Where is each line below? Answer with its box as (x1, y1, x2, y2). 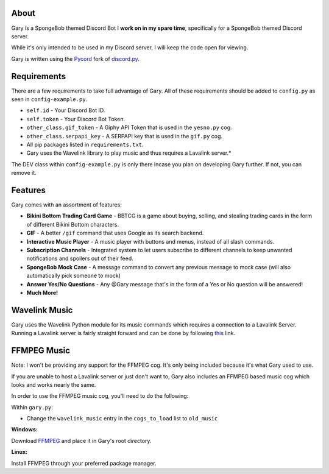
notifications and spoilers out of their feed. (26, 255, 133, 262)
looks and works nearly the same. (11, 381, 96, 388)
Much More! (26, 289, 58, 296)
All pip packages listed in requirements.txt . (26, 141, 144, 148)
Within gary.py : (11, 403, 53, 411)
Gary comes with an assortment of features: (11, 201, 122, 208)
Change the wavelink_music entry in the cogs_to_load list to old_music (26, 415, 218, 422)
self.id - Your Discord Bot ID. (26, 107, 105, 114)
